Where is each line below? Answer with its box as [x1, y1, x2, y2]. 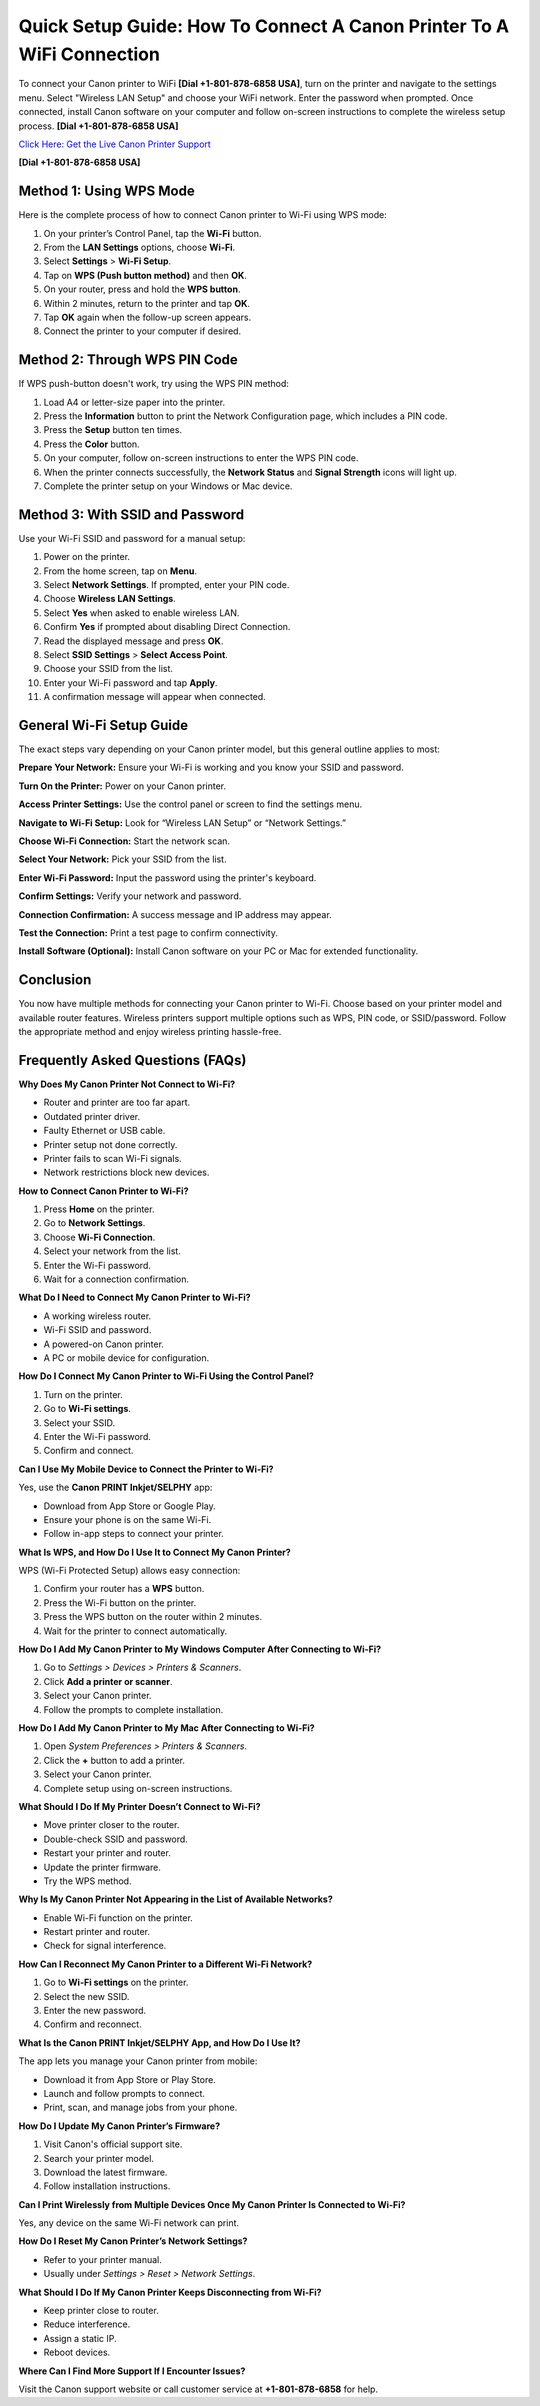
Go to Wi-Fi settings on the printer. [43, 1976, 189, 1989]
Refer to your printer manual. [43, 2253, 162, 2265]
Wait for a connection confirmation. [43, 1273, 190, 1285]
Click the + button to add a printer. [43, 1754, 185, 1766]
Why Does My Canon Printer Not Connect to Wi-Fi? [18, 1078, 236, 1090]
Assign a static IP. [43, 2332, 117, 2344]
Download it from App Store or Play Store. [43, 2073, 217, 2085]
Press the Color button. [43, 438, 140, 450]
